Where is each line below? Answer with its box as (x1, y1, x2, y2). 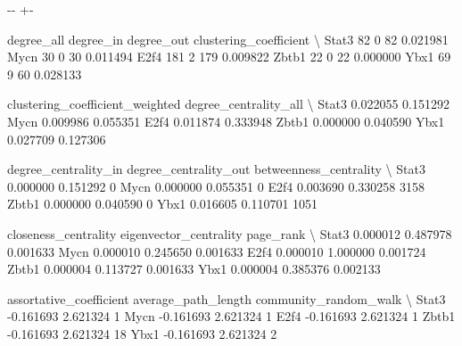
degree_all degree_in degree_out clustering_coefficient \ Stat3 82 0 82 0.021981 (7, 29, 449, 48)
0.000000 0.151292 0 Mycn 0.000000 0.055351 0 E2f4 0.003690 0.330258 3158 (7, 177, 425, 195)
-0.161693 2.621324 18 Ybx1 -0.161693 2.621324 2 (7, 324, 277, 342)
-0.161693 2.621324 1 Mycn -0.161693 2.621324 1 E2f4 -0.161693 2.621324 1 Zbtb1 (7, 307, 456, 325)
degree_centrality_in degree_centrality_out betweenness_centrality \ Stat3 (7, 160, 425, 178)
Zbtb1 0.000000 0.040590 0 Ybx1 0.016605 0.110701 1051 (7, 194, 318, 213)
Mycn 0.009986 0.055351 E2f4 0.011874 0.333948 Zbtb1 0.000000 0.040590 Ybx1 (7, 111, 445, 130)
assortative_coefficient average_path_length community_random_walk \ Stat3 (7, 289, 446, 308)
